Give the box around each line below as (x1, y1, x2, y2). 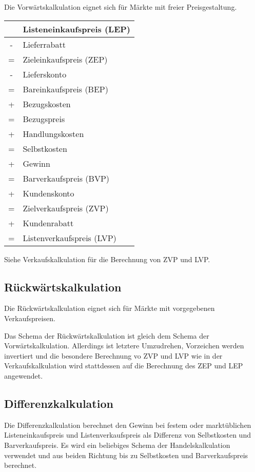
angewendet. (4, 370, 43, 381)
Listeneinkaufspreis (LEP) (23, 23, 131, 35)
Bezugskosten (23, 97, 71, 110)
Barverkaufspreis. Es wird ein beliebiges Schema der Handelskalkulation (4, 439, 230, 450)
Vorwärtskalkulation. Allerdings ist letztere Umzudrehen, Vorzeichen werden (4, 340, 244, 351)
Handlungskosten (23, 127, 84, 140)
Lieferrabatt (23, 38, 66, 50)
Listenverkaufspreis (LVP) (23, 231, 116, 244)
